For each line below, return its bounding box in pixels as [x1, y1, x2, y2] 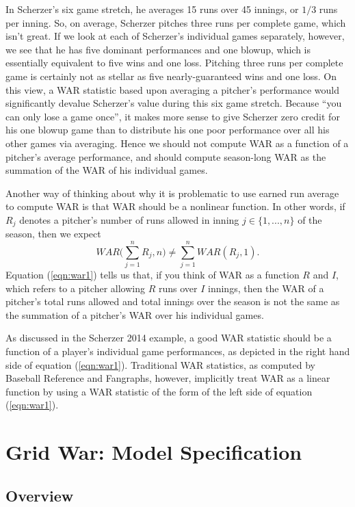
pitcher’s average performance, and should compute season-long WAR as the [5, 149, 326, 164]
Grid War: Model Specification [5, 438, 302, 466]
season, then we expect [5, 226, 101, 241]
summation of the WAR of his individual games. [5, 163, 208, 177]
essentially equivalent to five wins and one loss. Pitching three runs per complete [5, 55, 343, 70]
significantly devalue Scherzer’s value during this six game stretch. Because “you [5, 96, 342, 110]
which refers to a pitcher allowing [5, 281, 145, 295]
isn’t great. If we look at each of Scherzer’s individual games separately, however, [5, 29, 345, 43]
